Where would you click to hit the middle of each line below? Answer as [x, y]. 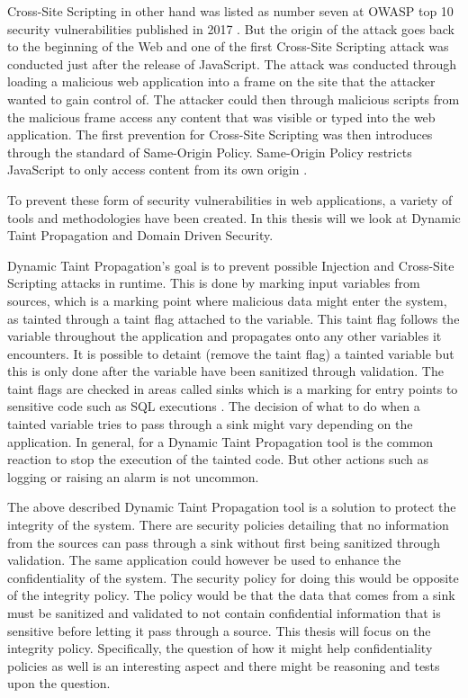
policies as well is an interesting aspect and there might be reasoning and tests [224, 665]
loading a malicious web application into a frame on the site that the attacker [221, 81]
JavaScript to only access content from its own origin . [157, 170]
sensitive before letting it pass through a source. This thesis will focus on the [219, 630]
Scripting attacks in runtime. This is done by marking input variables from [214, 283]
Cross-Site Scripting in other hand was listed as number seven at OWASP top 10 [230, 11]
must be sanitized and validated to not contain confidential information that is [224, 613]
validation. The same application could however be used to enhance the [204, 560]
